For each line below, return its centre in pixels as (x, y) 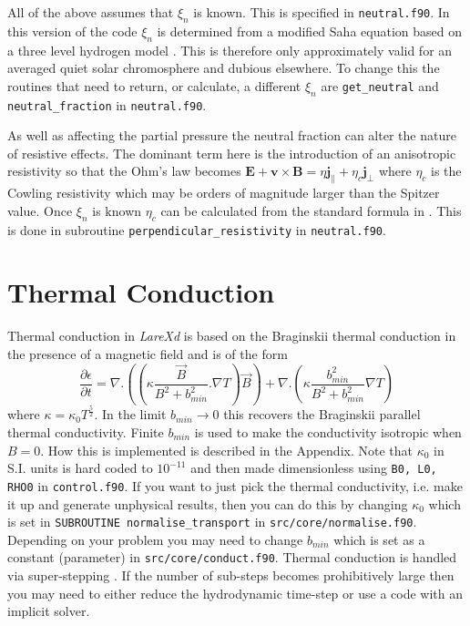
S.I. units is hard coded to (80, 468)
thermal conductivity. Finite (86, 432)
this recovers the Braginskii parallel (322, 414)
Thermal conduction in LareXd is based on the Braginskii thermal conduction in (232, 336)
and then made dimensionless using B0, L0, (314, 468)
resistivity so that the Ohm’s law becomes (124, 171)
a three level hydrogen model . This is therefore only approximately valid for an (230, 50)
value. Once (40, 210)
